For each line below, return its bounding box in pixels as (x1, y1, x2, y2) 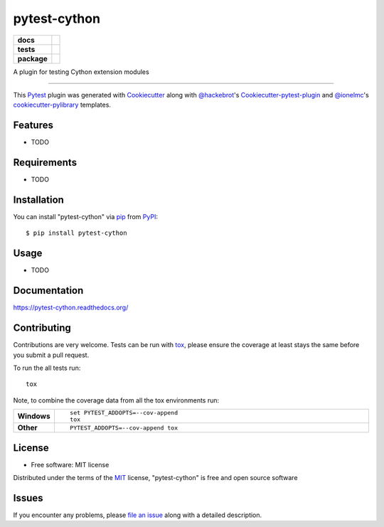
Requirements (13, 156, 78, 169)
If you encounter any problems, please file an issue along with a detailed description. (13, 511, 262, 519)
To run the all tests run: (13, 363, 81, 372)
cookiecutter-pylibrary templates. (13, 100, 112, 110)
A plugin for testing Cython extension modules (13, 68, 149, 76)
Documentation (13, 284, 84, 297)
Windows (17, 411, 50, 421)
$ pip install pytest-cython (26, 229, 127, 238)
